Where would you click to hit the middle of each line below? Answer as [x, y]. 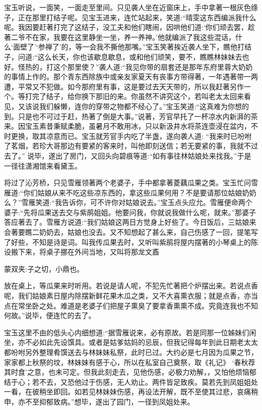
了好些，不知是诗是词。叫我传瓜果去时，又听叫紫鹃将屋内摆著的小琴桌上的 [127, 242]
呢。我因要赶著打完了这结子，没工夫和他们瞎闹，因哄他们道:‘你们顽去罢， [126, 27]
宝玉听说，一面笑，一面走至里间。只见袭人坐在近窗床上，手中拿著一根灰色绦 [131, 7]
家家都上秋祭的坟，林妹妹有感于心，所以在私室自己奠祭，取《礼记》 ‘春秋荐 [130, 362]
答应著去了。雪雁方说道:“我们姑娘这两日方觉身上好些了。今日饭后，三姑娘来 [130, 222]
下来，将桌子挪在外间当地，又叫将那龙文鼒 [88, 252]
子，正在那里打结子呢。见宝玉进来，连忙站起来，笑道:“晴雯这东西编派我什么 [130, 17]
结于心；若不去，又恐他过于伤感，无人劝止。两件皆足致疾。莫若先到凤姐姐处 [131, 381]
